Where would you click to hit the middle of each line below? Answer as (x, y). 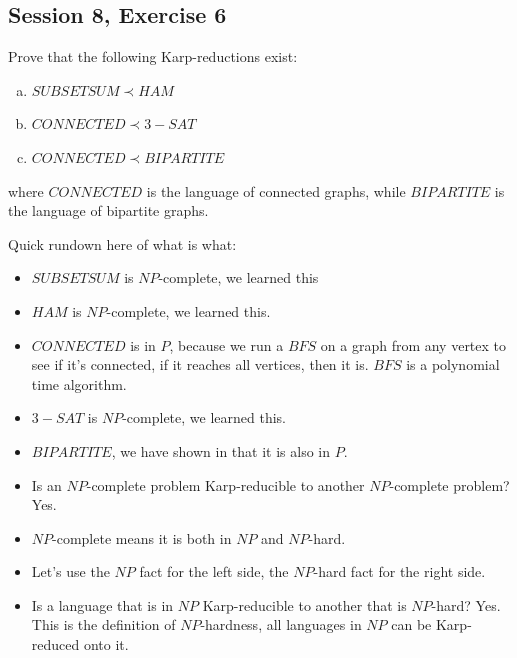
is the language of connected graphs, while (276, 190)
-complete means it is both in (142, 537)
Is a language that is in (102, 604)
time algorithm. (79, 383)
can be (411, 624)
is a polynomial (453, 364)
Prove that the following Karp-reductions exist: (153, 56)
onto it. (106, 644)
